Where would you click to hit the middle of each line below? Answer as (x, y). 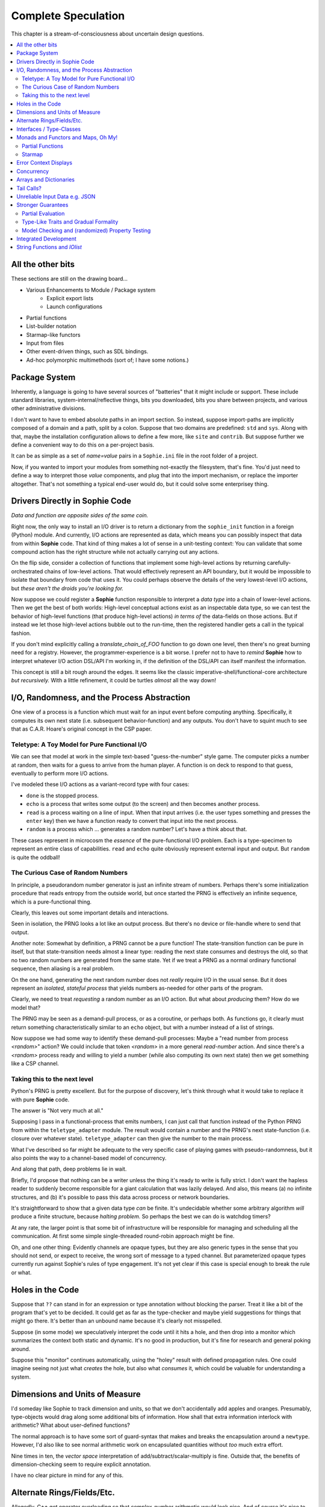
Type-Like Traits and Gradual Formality (70, 222)
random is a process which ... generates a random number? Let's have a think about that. (137, 829)
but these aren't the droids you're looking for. (67, 588)
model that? (26, 1007)
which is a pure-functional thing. (51, 902)
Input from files (45, 343)
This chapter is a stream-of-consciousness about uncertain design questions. (107, 34)
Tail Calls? (29, 188)
